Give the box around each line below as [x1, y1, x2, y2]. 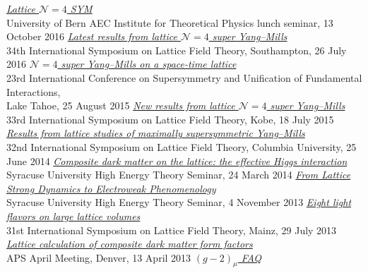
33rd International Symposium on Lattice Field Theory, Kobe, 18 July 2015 [6, 111, 334, 126]
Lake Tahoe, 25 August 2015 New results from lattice [6, 98, 235, 113]
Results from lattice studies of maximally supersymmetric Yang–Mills [6, 126, 305, 140]
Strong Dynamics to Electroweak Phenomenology [6, 181, 216, 195]
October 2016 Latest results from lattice [6, 29, 177, 44]
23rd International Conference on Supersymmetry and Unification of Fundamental [6, 70, 362, 85]
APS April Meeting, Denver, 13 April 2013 [6, 250, 191, 265]
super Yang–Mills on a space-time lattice [61, 56, 237, 71]
